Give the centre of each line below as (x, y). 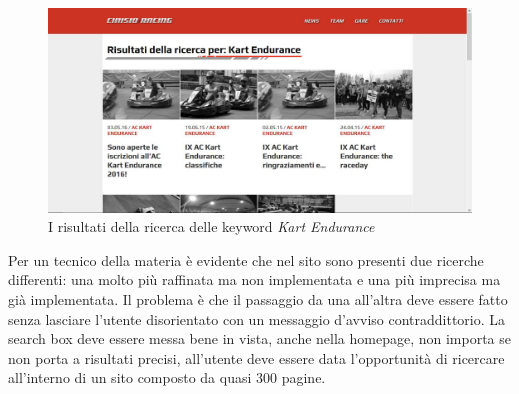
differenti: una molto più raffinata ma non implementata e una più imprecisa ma (254, 279)
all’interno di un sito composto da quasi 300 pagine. (167, 377)
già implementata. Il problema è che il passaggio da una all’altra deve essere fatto (258, 298)
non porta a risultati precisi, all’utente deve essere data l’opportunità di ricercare (256, 357)
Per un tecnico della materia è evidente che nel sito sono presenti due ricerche (246, 259)
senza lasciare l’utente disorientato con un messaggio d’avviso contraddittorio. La (257, 318)
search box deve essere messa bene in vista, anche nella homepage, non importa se (260, 338)
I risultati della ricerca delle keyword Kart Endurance (211, 226)
